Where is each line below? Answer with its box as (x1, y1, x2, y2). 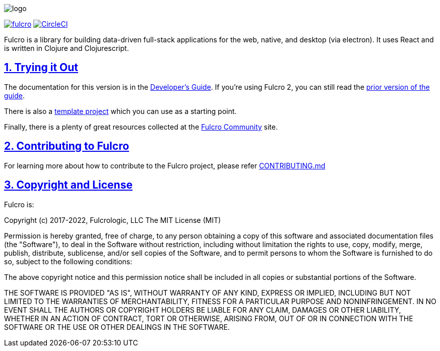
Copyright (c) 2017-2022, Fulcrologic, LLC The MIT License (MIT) (4, 215, 221, 224)
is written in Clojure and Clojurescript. (4, 44, 129, 52)
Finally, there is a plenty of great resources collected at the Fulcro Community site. (4, 122, 278, 131)
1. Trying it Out (4, 61, 79, 74)
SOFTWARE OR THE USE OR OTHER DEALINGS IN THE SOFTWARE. (4, 322, 230, 331)
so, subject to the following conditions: (4, 257, 133, 266)
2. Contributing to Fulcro (4, 140, 130, 153)
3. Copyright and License (4, 179, 133, 192)
